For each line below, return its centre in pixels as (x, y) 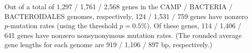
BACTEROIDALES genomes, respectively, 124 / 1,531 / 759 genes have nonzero (126, 16)
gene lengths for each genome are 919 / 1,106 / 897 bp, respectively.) (109, 44)
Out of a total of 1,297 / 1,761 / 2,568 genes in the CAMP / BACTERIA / (119, 6)
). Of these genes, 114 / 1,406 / (194, 26)
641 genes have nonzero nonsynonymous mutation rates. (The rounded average (123, 35)
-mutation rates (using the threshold (63, 26)
